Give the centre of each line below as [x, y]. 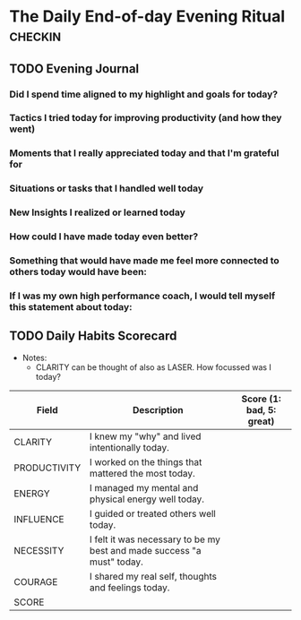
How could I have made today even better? [104, 237]
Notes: [34, 357]
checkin [35, 35]
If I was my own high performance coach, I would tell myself [142, 296]
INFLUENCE [39, 519]
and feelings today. [129, 587]
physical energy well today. [146, 499]
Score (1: [261, 399]
